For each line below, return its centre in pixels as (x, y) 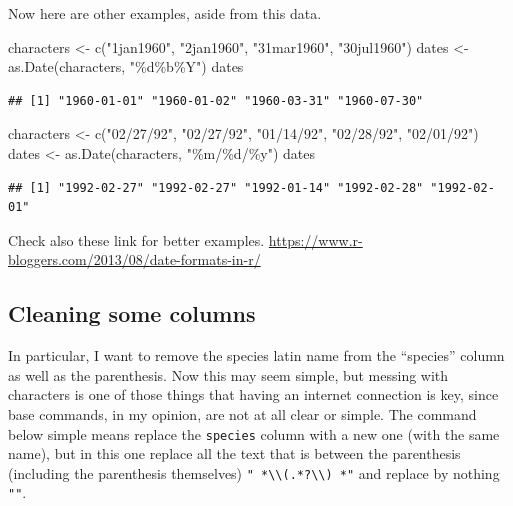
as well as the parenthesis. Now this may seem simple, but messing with (228, 374)
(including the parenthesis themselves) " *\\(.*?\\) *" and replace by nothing (254, 472)
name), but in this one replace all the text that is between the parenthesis (234, 453)
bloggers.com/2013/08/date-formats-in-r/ (134, 259)
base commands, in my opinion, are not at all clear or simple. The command (242, 413)
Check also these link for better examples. (136, 239)
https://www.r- (315, 239)
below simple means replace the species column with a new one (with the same (254, 433)
